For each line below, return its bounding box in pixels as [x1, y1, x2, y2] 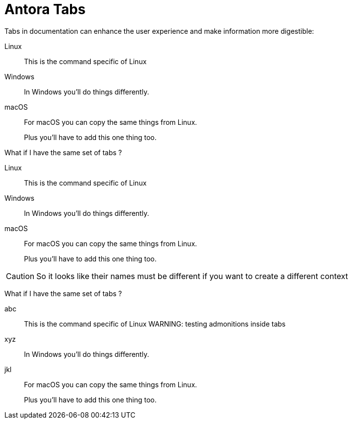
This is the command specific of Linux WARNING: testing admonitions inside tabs [24, 319, 286, 328]
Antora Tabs [4, 1, 86, 18]
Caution [6, 271, 35, 281]
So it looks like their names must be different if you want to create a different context [36, 271, 348, 281]
